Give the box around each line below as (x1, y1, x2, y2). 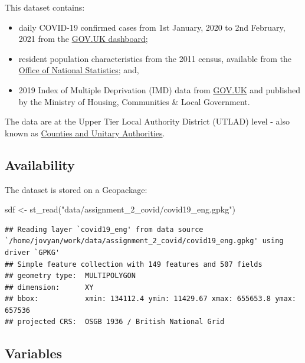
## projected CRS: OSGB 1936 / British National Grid (5, 318, 225, 326)
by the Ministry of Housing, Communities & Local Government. (18, 95, 250, 107)
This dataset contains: (5, 1, 85, 13)
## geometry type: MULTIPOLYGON (5, 272, 136, 280)
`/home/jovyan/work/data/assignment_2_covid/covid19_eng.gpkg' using (5, 237, 284, 246)
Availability (5, 155, 75, 174)
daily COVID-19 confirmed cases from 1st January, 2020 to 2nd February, (18, 21, 286, 33)
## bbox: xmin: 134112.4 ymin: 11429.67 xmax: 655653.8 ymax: (5, 295, 296, 303)
